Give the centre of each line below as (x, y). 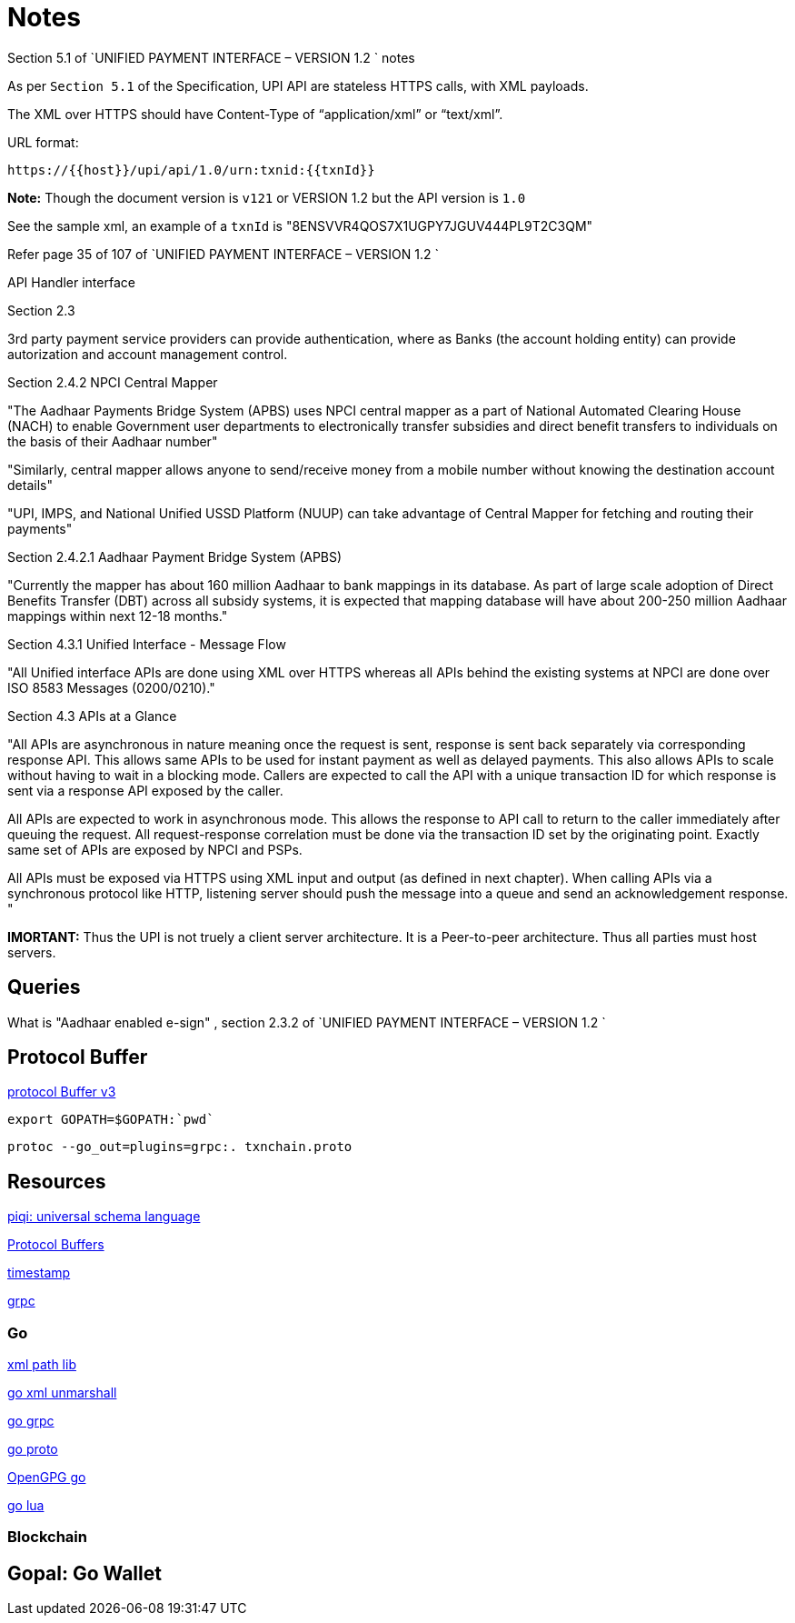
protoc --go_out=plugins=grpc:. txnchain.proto (180, 1147)
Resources (57, 1181)
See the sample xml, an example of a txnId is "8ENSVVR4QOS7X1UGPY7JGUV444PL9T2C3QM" (300, 225)
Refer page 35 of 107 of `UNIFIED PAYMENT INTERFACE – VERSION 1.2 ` (223, 254)
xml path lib (42, 1365)
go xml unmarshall (62, 1393)
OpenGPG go (47, 1478)
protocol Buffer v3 (62, 1092)
